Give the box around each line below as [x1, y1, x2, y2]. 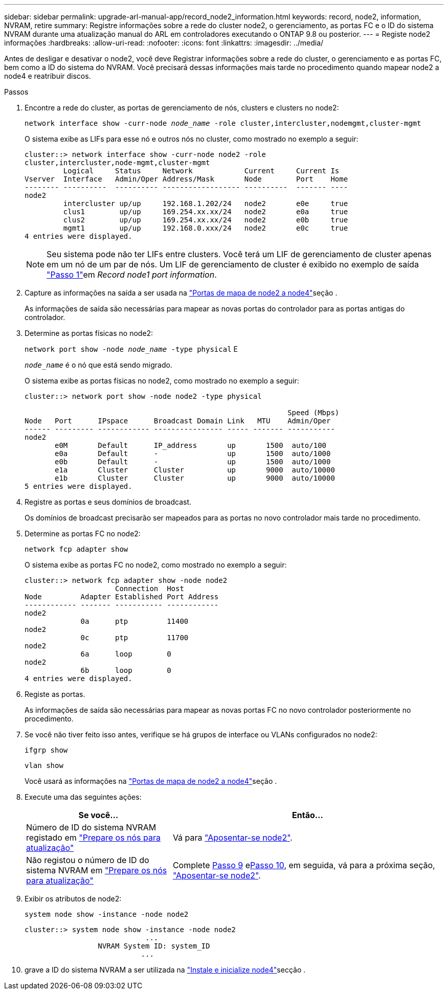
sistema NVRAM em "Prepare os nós [26, 865, 167, 875]
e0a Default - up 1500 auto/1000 [55, 449, 331, 458]
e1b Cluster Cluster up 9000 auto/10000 [55, 474, 335, 482]
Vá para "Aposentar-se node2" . [172, 832, 293, 843]
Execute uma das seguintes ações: [25, 793, 142, 801]
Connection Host [115, 584, 184, 593]
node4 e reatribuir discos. [4, 72, 91, 80]
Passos [4, 87, 29, 96]
